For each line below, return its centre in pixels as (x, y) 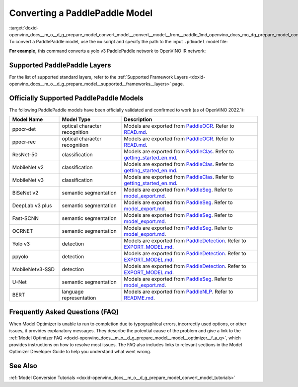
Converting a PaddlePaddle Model (81, 13)
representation (79, 298)
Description (138, 119)
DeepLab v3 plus (32, 205)
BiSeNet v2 (25, 193)
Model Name (28, 119)
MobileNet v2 (28, 168)
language (73, 292)
